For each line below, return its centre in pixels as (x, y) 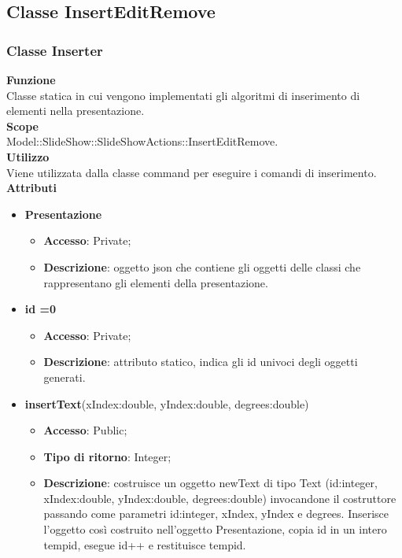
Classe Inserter (55, 50)
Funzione (31, 79)
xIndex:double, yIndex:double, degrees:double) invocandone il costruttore (220, 498)
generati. (65, 377)
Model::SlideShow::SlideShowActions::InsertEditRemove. (142, 141)
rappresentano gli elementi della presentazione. (156, 282)
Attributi (31, 188)
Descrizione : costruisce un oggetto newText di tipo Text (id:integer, (210, 483)
